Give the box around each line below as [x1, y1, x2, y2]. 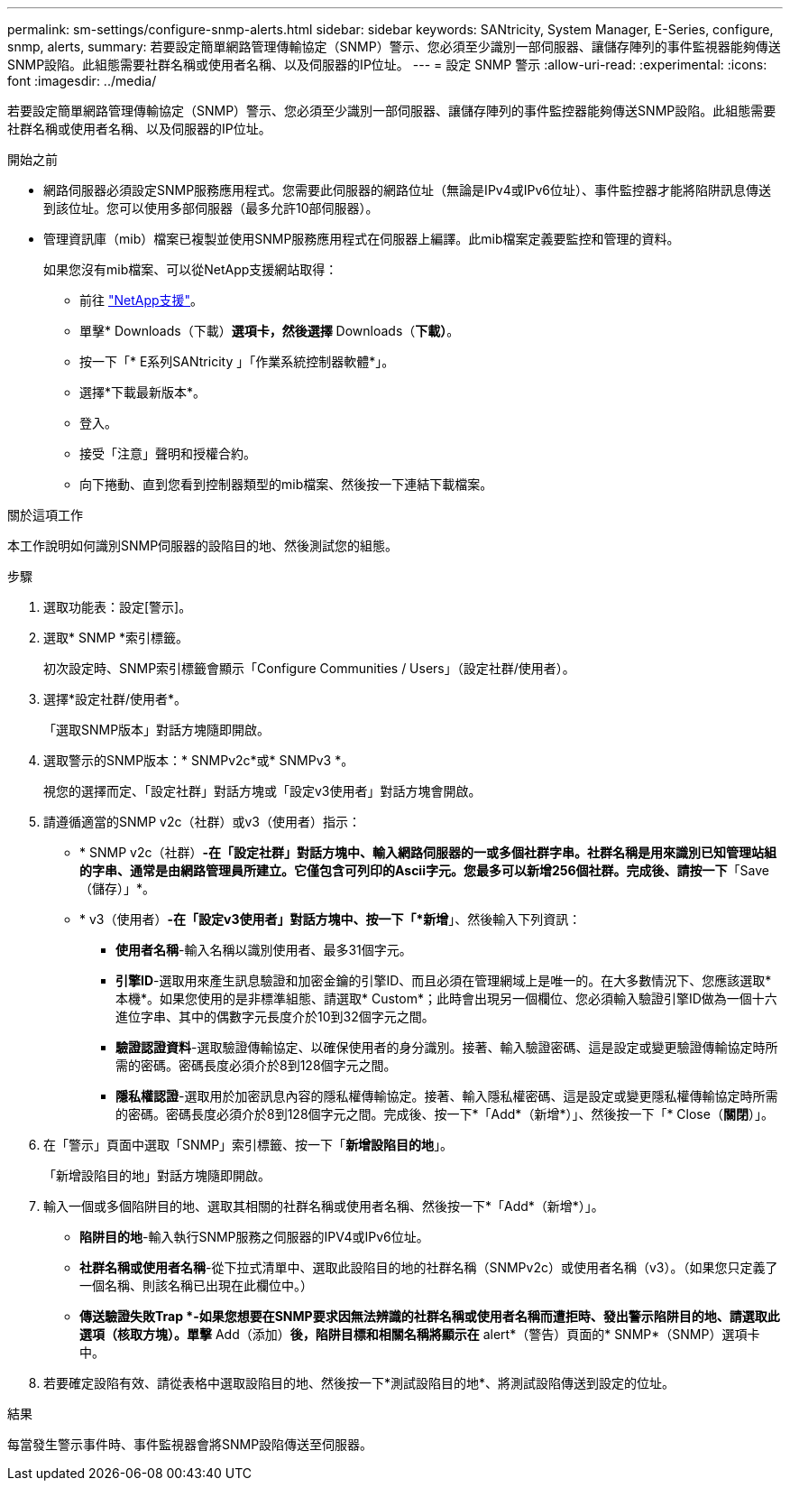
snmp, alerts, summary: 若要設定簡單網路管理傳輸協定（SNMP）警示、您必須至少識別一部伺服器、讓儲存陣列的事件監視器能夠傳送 [7, 39, 781, 54]
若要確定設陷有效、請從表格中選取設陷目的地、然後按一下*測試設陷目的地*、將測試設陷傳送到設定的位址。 [43, 1375, 675, 1391]
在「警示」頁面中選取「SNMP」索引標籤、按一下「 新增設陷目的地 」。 [43, 1137, 454, 1152]
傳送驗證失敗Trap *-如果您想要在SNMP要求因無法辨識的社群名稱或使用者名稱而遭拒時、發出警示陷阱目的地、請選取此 [79, 1308, 780, 1324]
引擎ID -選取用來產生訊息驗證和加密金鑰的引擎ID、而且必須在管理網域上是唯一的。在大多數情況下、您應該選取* [115, 973, 772, 988]
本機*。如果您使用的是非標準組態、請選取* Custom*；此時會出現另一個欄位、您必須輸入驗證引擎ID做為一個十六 [115, 991, 777, 1006]
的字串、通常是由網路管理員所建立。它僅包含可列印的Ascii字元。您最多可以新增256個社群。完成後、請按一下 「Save [79, 863, 769, 878]
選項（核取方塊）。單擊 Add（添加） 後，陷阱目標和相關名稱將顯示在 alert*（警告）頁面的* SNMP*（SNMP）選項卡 [79, 1326, 760, 1342]
